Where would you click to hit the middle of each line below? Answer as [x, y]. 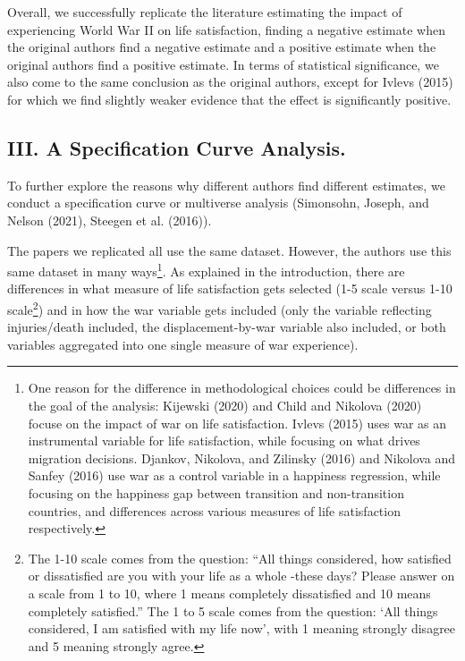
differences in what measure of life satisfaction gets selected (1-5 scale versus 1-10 [230, 288]
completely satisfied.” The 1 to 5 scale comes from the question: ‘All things [233, 610]
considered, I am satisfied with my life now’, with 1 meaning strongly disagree [242, 628]
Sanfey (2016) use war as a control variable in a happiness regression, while [234, 475]
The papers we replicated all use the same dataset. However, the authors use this [229, 250]
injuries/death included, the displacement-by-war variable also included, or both [227, 327]
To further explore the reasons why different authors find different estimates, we [226, 185]
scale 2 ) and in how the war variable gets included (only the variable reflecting [220, 308]
